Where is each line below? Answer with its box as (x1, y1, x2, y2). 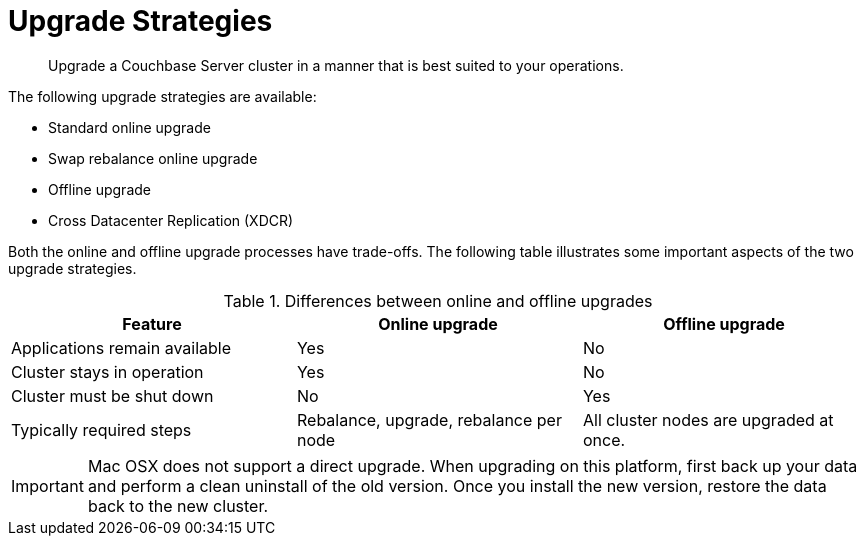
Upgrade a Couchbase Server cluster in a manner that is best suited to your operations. (48, 56, 624, 74)
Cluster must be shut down (11, 385, 214, 406)
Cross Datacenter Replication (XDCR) (48, 211, 294, 229)
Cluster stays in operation (11, 361, 204, 382)
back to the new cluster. (87, 495, 269, 516)
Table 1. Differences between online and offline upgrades (223, 290, 653, 311)
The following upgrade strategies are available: (8, 87, 317, 105)
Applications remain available (11, 337, 232, 358)
